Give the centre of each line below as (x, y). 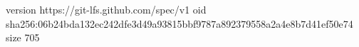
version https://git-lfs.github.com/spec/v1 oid (106, 9)
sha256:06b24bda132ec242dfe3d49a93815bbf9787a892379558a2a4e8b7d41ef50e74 (179, 23)
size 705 (23, 37)
